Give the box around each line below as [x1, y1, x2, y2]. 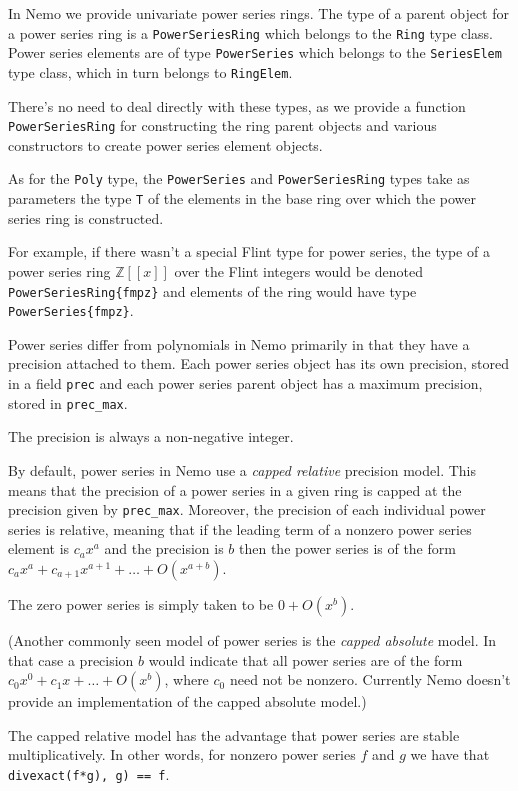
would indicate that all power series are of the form [148, 649, 463, 670]
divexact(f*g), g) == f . [8, 763, 170, 784]
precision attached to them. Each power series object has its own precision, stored [8, 353, 509, 374]
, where [164, 669, 209, 690]
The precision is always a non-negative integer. [8, 426, 294, 447]
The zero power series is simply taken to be [8, 593, 274, 614]
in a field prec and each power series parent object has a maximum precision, [8, 373, 483, 393]
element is [8, 538, 70, 559]
